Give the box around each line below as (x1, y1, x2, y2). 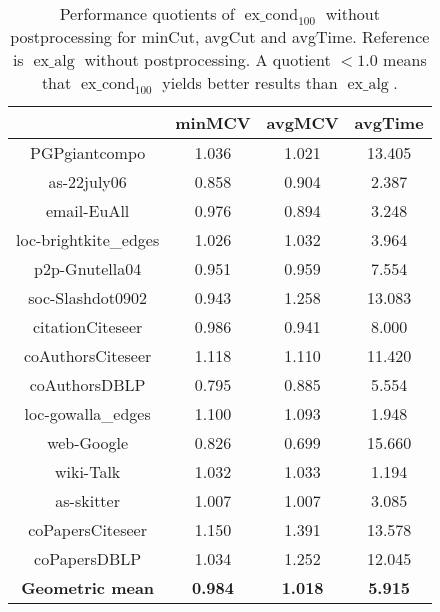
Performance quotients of (59, 2, 235, 25)
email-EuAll (45, 199, 130, 223)
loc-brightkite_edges (16, 228, 160, 252)
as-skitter (55, 489, 120, 513)
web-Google (47, 431, 129, 455)
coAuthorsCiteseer (23, 344, 152, 368)
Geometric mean (21, 576, 155, 600)
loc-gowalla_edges (24, 402, 151, 426)
